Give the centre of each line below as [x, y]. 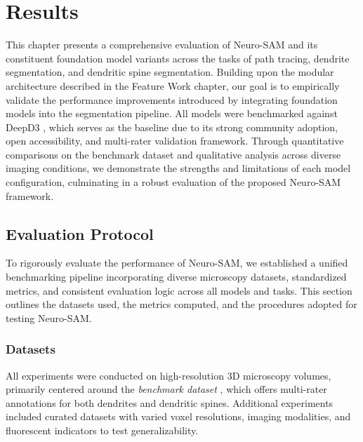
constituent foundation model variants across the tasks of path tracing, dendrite [178, 58]
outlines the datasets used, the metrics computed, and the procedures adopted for [181, 304]
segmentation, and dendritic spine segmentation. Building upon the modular [170, 72]
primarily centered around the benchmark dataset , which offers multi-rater [166, 389]
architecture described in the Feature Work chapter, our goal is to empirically [173, 85]
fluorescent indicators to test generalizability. [102, 430]
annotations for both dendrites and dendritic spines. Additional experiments [170, 402]
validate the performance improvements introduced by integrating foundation [172, 99]
